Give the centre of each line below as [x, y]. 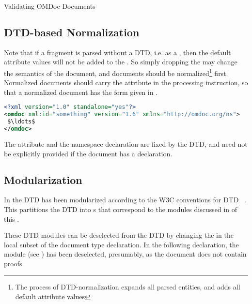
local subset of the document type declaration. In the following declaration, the [121, 244]
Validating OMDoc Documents [50, 6]
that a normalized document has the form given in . [81, 92]
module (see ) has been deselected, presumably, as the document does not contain [125, 254]
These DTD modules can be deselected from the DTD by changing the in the [119, 235]
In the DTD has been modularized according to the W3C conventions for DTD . [125, 200]
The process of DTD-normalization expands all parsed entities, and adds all [128, 287]
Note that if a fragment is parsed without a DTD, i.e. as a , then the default [118, 52]
